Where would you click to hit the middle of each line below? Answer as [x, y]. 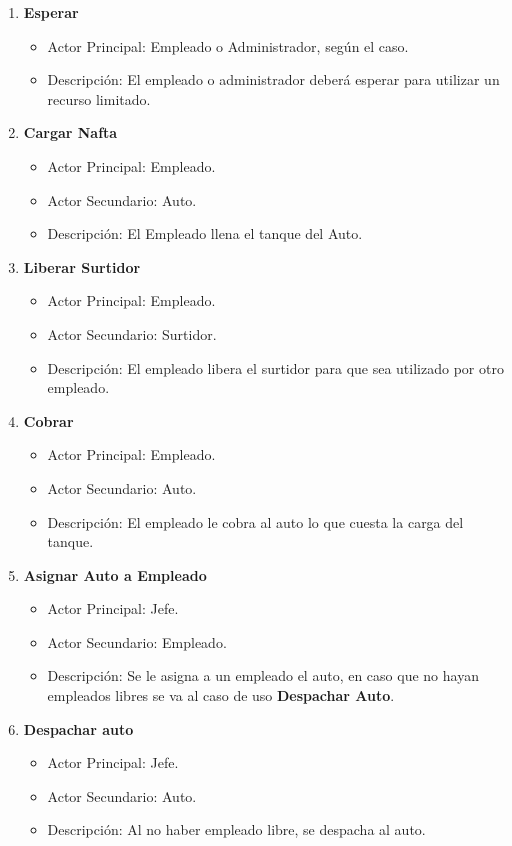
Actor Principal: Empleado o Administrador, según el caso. [228, 45]
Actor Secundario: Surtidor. [132, 333]
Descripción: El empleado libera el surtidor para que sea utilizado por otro [275, 367]
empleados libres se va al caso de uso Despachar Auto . [221, 695]
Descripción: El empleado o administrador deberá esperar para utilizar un [273, 79]
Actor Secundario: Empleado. [137, 641]
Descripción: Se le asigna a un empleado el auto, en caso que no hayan [263, 675]
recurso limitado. [99, 98]
